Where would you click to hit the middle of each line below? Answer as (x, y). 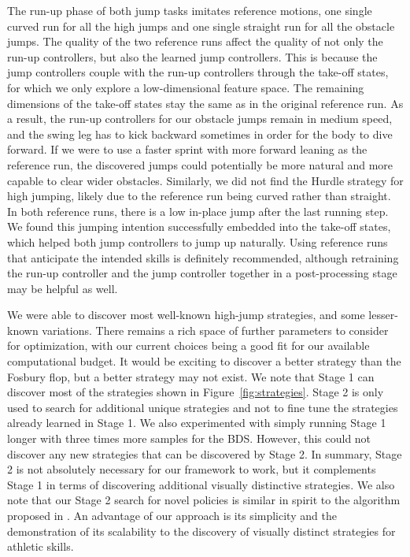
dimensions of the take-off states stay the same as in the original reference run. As (205, 103)
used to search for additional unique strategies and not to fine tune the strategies (203, 407)
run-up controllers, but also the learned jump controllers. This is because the (192, 56)
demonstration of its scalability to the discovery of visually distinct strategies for (201, 531)
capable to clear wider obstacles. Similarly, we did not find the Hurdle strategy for (205, 180)
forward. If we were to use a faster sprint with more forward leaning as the (187, 149)
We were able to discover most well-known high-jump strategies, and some (186, 315)
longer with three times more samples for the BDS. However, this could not (189, 438)
